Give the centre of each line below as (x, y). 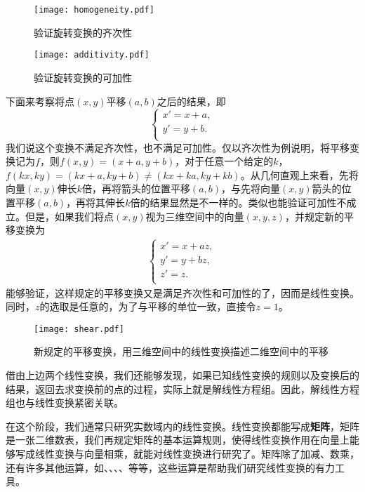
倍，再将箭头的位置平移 (136, 188)
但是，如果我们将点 (69, 216)
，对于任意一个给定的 (224, 161)
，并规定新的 (314, 216)
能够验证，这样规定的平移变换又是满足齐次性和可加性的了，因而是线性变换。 (182, 292)
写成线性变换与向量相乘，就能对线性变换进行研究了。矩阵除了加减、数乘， (187, 453)
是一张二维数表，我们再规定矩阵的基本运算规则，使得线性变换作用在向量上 (178, 440)
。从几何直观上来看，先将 (299, 174)
